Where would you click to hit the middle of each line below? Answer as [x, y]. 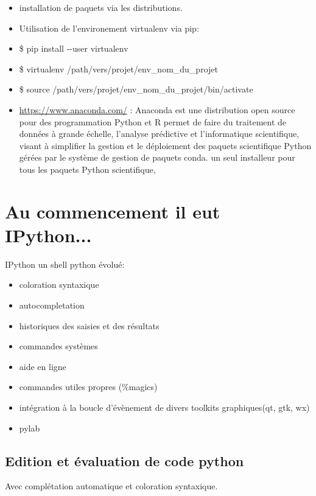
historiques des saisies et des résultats [89, 325]
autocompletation [52, 305]
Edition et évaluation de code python [125, 460]
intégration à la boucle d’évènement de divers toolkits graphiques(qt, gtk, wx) [164, 407]
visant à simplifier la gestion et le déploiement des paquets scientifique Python [165, 145]
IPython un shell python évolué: [65, 264]
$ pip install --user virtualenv [74, 48]
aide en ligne [43, 366]
